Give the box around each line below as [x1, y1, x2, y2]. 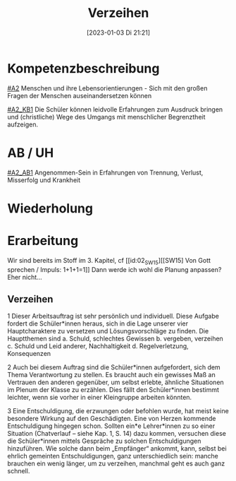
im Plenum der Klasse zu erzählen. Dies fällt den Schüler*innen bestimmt [7, 386, 220, 394]
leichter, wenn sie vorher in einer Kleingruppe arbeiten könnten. [7, 393, 192, 402]
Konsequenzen [7, 350, 51, 358]
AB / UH [7, 145, 54, 160]
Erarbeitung [7, 233, 79, 249]
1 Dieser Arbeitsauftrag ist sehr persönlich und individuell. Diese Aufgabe [7, 312, 220, 321]
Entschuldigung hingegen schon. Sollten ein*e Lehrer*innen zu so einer [7, 422, 216, 430]
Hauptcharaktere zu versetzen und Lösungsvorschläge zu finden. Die [7, 327, 209, 335]
